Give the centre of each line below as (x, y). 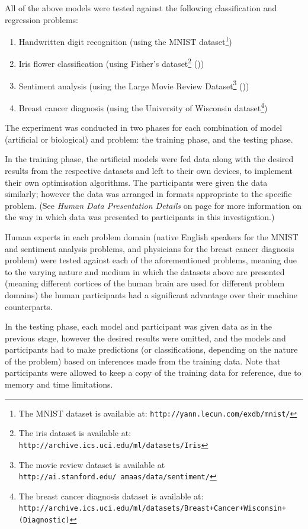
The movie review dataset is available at (92, 464)
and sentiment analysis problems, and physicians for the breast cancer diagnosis (150, 248)
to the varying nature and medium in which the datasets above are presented (145, 271)
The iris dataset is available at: (75, 433)
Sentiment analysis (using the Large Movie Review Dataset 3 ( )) (134, 85)
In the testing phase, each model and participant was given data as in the (139, 326)
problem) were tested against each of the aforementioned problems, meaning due (151, 260)
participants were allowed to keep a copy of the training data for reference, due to (153, 372)
